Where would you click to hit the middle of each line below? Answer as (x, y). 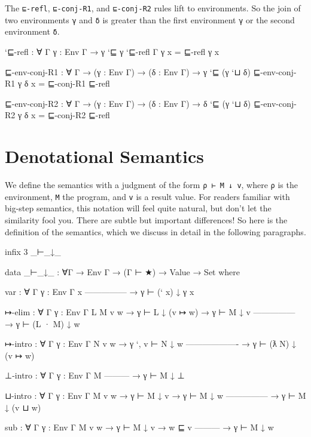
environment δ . (32, 31)
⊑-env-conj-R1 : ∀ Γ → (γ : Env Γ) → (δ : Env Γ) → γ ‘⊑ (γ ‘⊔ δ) (128, 71)
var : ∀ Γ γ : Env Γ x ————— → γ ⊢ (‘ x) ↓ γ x (100, 292)
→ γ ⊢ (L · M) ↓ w (42, 323)
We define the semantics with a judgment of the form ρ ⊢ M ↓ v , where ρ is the (151, 185)
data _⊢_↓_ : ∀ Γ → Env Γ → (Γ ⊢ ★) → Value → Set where (123, 271)
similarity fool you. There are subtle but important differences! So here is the (146, 219)
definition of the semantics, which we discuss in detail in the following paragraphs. (155, 231)
